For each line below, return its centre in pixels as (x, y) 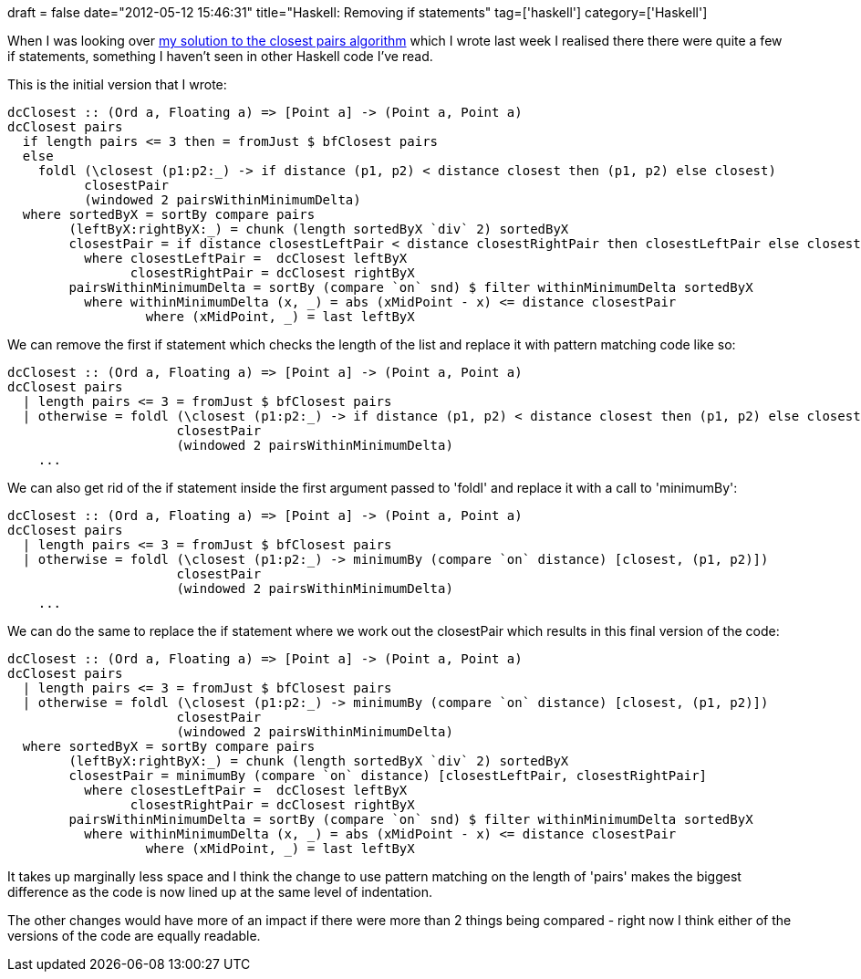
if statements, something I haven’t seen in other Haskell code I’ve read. (220, 56)
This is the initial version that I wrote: (117, 84)
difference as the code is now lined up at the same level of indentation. (220, 892)
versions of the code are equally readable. (134, 936)
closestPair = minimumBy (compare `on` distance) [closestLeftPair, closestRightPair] (388, 776)
